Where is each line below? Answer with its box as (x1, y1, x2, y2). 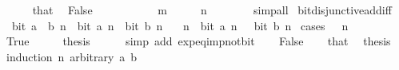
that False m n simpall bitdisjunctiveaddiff (32, 2, 392, 17)
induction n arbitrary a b (6, 48, 138, 64)
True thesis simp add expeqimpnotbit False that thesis (6, 33, 391, 49)
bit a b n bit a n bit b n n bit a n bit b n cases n (11, 17, 349, 33)
